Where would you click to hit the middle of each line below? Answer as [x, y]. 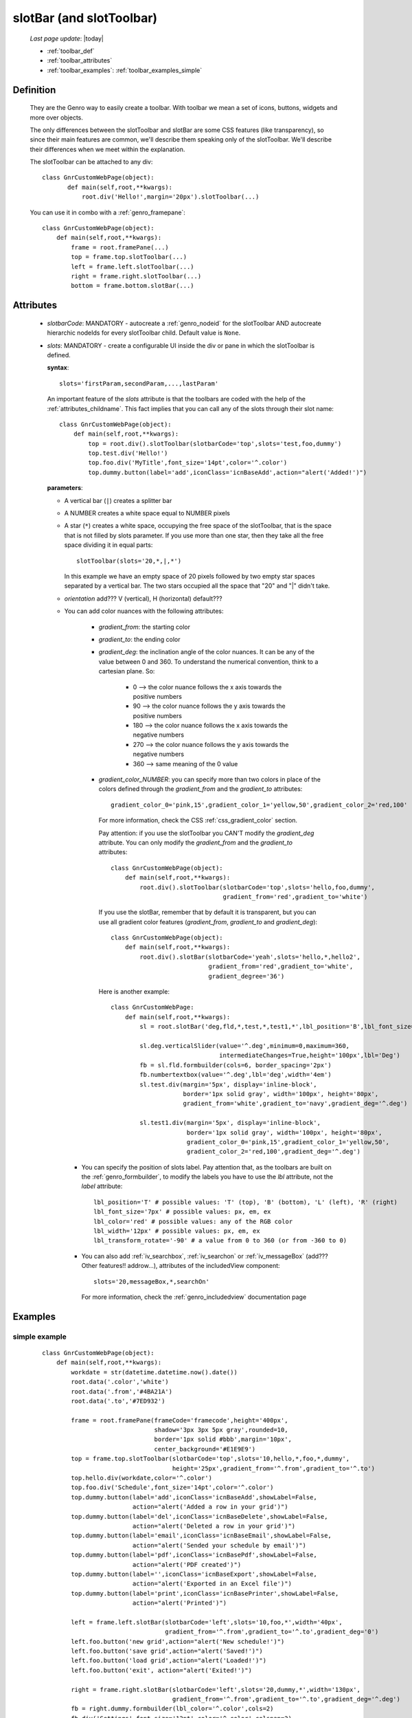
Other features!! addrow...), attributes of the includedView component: [181, 1266]
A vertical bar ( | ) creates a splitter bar [118, 500]
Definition [34, 90]
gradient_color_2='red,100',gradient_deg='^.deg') [273, 1152]
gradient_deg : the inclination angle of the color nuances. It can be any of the [207, 652]
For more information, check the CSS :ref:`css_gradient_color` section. [198, 821]
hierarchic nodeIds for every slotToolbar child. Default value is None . [144, 333]
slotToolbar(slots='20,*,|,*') [129, 561]
